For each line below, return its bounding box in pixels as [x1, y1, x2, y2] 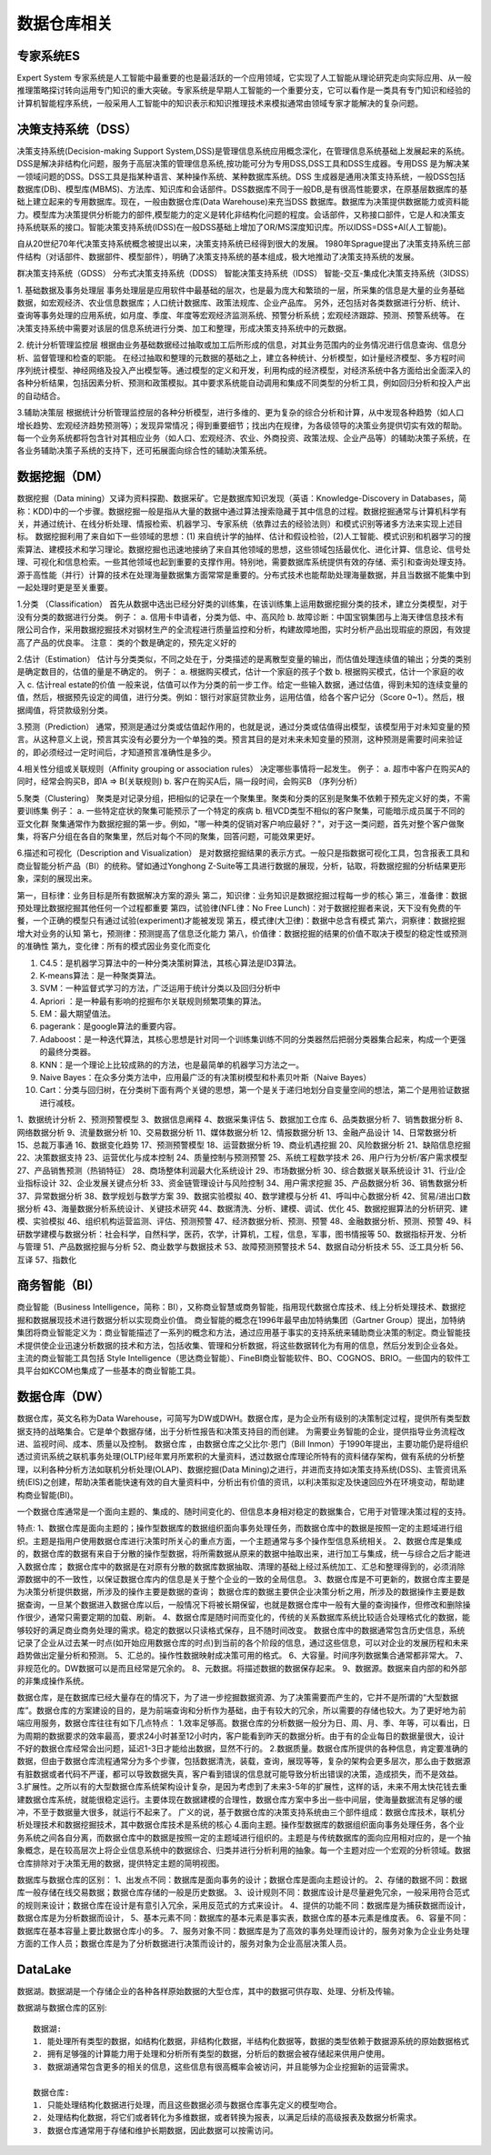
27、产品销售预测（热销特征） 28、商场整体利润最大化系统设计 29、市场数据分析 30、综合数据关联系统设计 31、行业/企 [16, 1165, 466, 1176]
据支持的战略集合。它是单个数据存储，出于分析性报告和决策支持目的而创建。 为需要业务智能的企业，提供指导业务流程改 [16, 1426, 466, 1437]
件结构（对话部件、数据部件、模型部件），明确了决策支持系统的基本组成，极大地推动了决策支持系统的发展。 [16, 251, 419, 262]
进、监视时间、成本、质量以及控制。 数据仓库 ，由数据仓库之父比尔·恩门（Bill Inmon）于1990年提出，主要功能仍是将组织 [16, 1438, 469, 1449]
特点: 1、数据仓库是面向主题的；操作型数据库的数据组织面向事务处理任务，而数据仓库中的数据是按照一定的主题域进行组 [16, 1523, 463, 1534]
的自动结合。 [16, 390, 65, 401]
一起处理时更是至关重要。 [16, 582, 113, 593]
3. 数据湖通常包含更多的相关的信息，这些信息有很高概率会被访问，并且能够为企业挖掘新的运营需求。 [33, 2061, 414, 2072]
